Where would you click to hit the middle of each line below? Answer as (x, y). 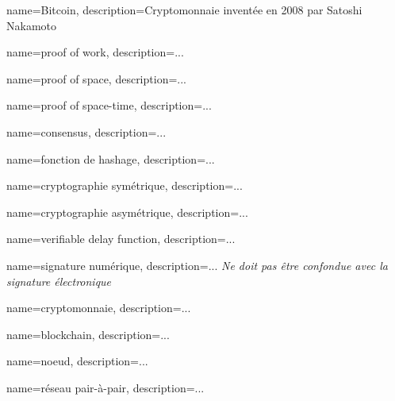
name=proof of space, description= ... (96, 78)
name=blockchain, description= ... (88, 334)
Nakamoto (31, 25)
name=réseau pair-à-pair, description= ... (105, 387)
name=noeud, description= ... (77, 361)
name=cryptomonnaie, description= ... (99, 308)
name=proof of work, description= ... (95, 52)
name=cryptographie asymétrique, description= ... (127, 212)
